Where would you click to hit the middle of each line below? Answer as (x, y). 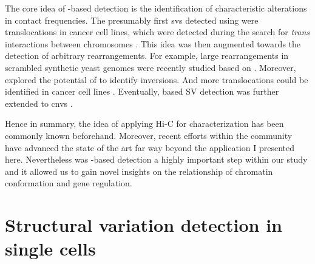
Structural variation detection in (144, 225)
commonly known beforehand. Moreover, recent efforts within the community (149, 135)
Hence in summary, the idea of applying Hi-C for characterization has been (144, 124)
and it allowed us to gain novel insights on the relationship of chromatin (139, 171)
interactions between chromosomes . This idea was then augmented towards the (153, 43)
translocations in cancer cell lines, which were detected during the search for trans (157, 32)
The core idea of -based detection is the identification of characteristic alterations (156, 8)
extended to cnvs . (39, 103)
